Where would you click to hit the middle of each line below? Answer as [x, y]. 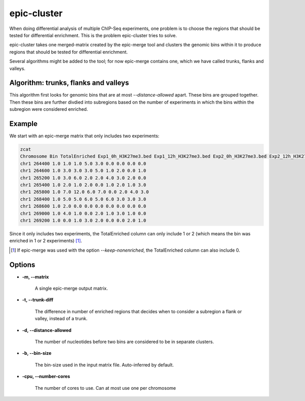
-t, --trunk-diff [38, 300]
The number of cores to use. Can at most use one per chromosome [105, 388]
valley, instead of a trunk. [61, 319]
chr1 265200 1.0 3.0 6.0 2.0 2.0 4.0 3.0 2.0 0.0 [83, 178]
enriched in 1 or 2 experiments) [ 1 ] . [46, 241]
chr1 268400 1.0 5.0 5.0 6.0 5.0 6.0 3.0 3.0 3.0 [83, 199]
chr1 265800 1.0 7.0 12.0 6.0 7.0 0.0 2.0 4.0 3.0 [85, 192]
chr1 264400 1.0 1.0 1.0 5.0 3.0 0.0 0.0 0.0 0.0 [83, 163]
